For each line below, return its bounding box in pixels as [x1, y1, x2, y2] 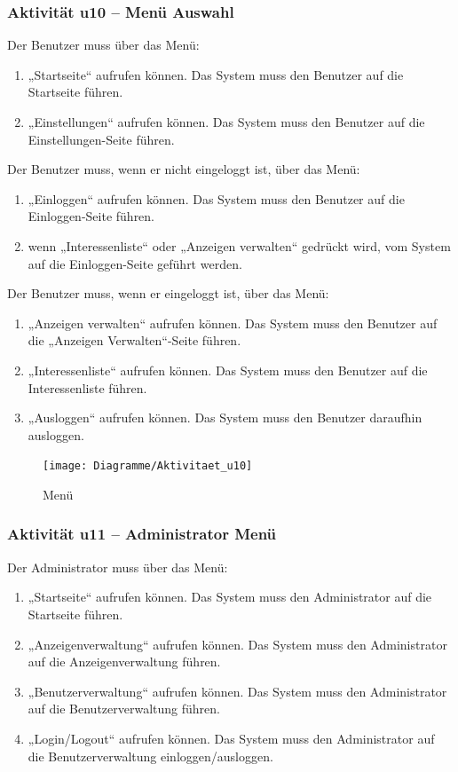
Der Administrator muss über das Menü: [7, 557, 228, 576]
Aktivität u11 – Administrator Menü [7, 523, 277, 545]
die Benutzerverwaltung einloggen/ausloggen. [28, 746, 273, 765]
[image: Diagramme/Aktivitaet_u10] [43, 460, 253, 473]
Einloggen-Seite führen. [28, 207, 155, 225]
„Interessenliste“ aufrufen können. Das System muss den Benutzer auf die [28, 360, 428, 379]
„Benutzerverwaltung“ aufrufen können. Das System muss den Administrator [28, 681, 447, 700]
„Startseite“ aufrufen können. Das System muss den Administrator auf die [28, 587, 432, 606]
